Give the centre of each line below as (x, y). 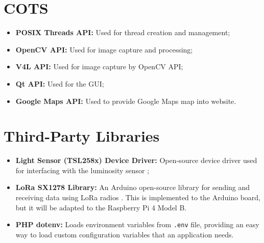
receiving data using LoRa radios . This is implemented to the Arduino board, (138, 197)
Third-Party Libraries (82, 136)
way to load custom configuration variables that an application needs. (125, 234)
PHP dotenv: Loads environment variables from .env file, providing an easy (137, 224)
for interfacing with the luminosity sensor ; (82, 170)
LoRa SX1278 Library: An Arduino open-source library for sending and (133, 187)
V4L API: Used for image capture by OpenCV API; (99, 66)
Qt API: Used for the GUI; (60, 83)
